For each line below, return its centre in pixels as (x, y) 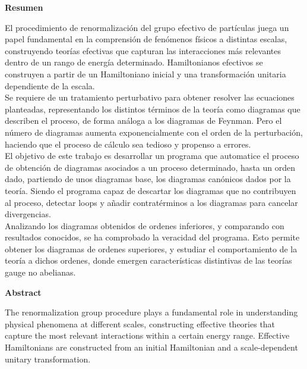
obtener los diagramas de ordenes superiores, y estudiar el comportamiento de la (151, 248)
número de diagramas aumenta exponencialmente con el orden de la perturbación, (154, 132)
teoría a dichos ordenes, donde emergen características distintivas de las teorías (148, 260)
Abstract (23, 292)
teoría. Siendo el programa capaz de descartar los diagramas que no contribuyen (151, 190)
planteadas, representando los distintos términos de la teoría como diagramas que (153, 109)
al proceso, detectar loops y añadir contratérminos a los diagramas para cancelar (151, 202)
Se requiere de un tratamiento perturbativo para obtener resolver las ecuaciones (150, 97)
